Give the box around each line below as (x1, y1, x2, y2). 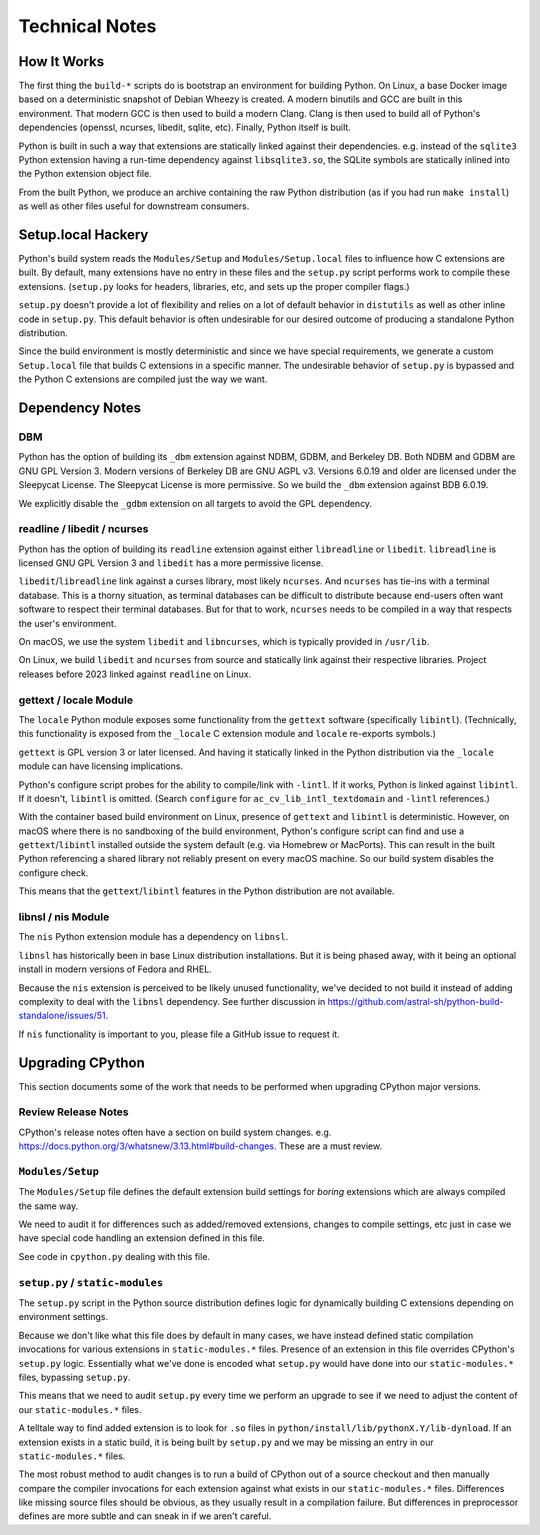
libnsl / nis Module (18, 910, 110, 924)
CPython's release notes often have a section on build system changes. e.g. (18, 1126, 332, 1138)
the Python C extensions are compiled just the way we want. (18, 373, 268, 385)
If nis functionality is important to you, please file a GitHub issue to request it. (18, 1028, 340, 1040)
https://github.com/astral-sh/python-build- (327, 995, 504, 1007)
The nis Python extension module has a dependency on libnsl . (18, 931, 289, 943)
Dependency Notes (18, 400, 142, 417)
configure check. (18, 866, 89, 879)
